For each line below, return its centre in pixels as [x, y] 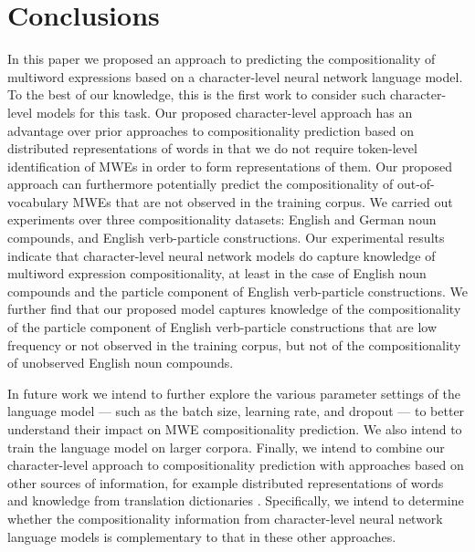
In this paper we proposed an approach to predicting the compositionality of [222, 59]
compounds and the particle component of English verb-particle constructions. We [237, 291]
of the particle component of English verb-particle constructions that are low [222, 327]
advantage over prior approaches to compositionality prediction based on [211, 130]
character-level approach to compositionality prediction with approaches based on [236, 465]
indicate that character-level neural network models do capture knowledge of [222, 255]
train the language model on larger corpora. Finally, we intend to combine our [226, 447]
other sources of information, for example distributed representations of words [226, 482]
